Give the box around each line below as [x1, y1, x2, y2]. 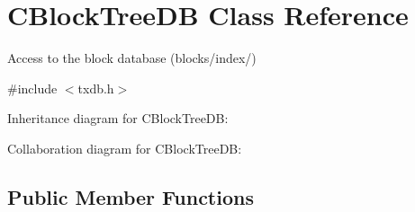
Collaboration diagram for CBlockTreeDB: [7, 138, 242, 157]
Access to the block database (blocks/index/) [7, 49, 257, 67]
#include [7, 78, 58, 97]
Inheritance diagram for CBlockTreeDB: [7, 109, 229, 128]
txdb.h [77, 78, 114, 97]
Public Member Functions [7, 182, 254, 210]
